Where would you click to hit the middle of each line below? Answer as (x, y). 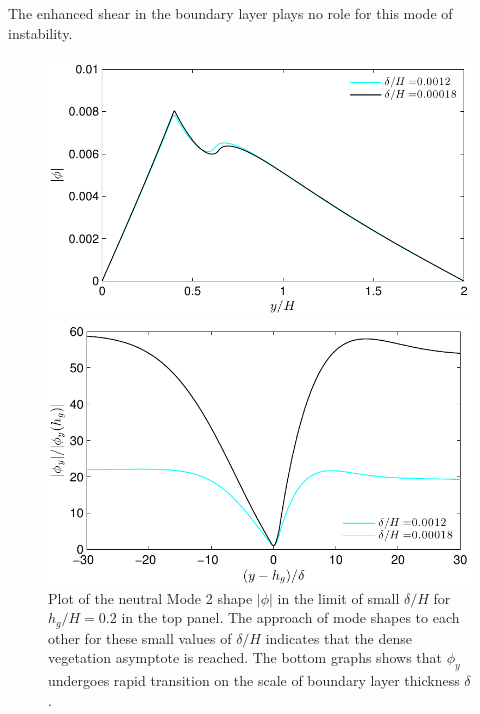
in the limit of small (338, 597)
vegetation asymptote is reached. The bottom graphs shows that (245, 657)
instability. (40, 32)
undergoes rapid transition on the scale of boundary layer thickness (254, 680)
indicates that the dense (339, 637)
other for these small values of (140, 637)
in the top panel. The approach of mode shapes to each (290, 617)
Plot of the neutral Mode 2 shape (150, 597)
